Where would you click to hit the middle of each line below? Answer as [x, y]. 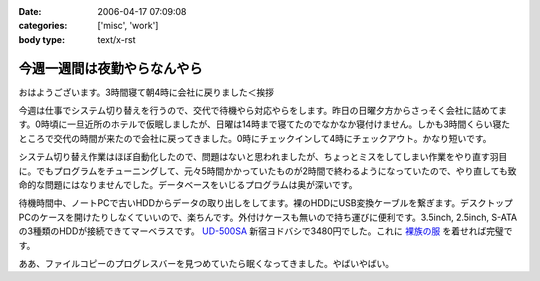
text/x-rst [116, 39]
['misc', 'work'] [128, 26]
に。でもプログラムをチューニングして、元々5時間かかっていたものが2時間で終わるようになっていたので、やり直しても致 [267, 171]
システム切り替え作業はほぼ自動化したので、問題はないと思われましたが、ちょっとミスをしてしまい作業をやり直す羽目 [263, 157]
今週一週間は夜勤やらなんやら [110, 68]
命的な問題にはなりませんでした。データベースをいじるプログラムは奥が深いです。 [188, 185]
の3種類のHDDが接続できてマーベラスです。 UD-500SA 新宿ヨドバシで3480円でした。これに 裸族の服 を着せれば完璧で [266, 231]
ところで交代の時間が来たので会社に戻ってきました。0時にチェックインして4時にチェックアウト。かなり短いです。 [255, 138]
